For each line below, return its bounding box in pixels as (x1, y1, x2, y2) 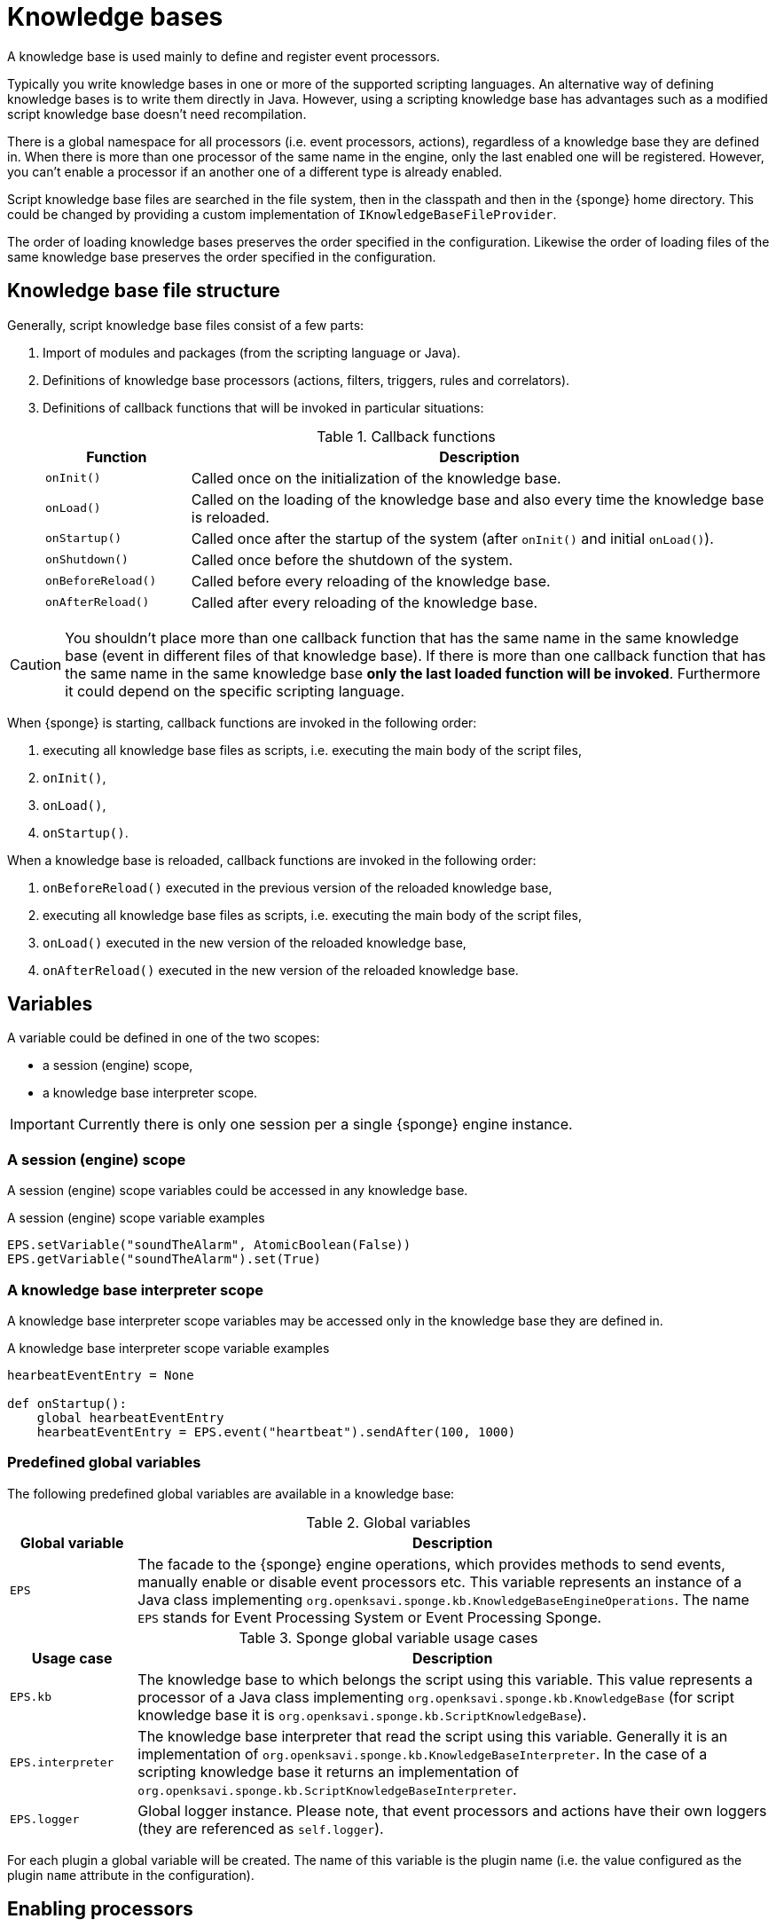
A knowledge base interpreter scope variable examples (7, 1340, 330, 1356)
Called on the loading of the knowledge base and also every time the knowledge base (191, 490, 764, 508)
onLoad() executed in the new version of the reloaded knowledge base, (43, 934, 466, 950)
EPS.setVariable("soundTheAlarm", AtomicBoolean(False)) (7, 1238, 412, 1253)
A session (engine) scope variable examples (7, 1210, 265, 1226)
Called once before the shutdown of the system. (191, 550, 513, 569)
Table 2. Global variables (306, 1513, 471, 1531)
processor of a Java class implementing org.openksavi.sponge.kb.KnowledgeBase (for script (137, 1687, 734, 1706)
